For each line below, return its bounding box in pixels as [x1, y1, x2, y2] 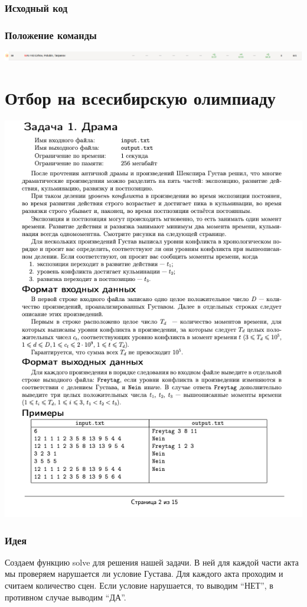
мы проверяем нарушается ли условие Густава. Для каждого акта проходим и [5, 567, 283, 580]
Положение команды [5, 27, 97, 42]
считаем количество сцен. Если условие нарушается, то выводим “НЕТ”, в [5, 579, 273, 592]
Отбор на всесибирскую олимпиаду [5, 86, 276, 110]
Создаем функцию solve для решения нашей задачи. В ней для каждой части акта [5, 556, 299, 568]
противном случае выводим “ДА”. [5, 590, 126, 603]
